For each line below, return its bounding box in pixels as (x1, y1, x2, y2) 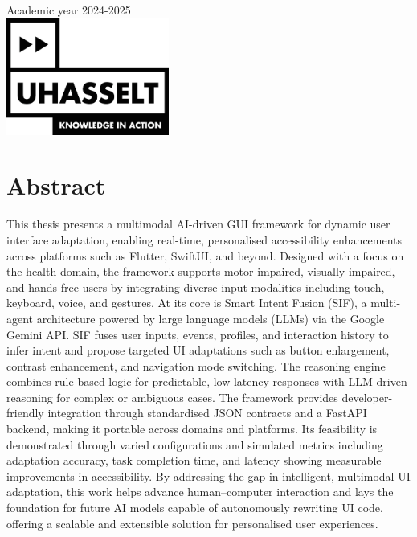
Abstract (6, 169, 106, 202)
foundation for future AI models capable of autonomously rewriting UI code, (6, 499, 383, 516)
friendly (6, 404, 44, 421)
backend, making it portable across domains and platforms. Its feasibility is (6, 420, 378, 437)
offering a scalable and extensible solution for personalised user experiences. (6, 514, 378, 531)
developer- (341, 388, 393, 405)
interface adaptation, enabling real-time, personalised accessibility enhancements (6, 231, 403, 248)
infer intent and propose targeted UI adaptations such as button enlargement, (6, 342, 390, 359)
